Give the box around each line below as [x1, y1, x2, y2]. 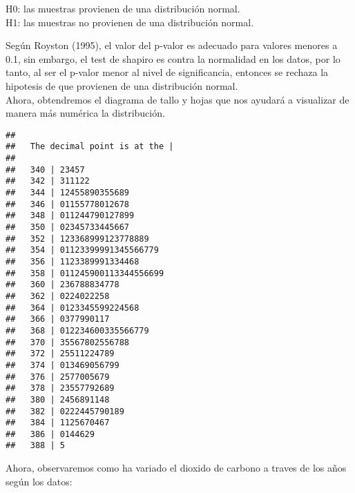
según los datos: [6, 474, 73, 488]
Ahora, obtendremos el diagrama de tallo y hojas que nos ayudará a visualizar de [6, 92, 349, 106]
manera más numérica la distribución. [6, 106, 165, 120]
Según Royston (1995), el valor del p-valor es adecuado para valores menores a [6, 38, 338, 52]
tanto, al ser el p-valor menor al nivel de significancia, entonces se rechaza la [6, 65, 329, 79]
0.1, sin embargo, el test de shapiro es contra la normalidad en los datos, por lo [6, 51, 340, 66]
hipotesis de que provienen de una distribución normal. [6, 78, 238, 93]
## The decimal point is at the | [6, 142, 174, 152]
